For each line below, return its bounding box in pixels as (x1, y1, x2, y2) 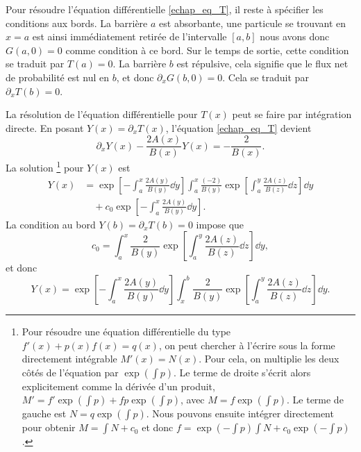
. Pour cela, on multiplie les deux (199, 351, 339, 366)
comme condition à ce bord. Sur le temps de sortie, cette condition (65, 42, 349, 57)
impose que (196, 217, 244, 231)
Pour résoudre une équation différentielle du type (22, 324, 231, 338)
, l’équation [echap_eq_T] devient (165, 120, 312, 135)
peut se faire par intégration (232, 107, 352, 122)
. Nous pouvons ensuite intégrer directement (146, 406, 334, 421)
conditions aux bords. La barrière (6, 15, 148, 30)
